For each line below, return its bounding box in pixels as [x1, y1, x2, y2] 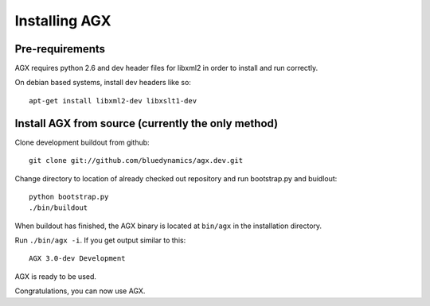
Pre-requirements [14, 42, 106, 56]
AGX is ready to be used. [14, 271, 97, 281]
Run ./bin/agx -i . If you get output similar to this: [14, 235, 186, 246]
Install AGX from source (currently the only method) [14, 116, 279, 130]
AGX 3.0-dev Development [29, 254, 126, 263]
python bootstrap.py [29, 192, 109, 201]
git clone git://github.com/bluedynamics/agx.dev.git [29, 156, 243, 165]
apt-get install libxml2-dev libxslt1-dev [29, 96, 197, 105]
